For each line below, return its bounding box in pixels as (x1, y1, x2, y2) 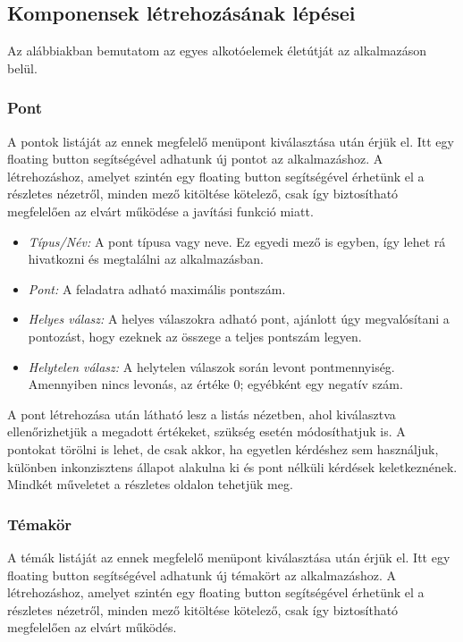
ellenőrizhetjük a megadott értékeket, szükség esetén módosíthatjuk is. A (7, 422, 406, 441)
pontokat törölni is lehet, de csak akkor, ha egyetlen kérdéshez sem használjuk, (7, 439, 439, 458)
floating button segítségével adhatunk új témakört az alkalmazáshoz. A (7, 565, 397, 584)
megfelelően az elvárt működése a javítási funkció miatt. (7, 201, 314, 220)
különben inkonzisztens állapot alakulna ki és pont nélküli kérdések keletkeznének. (7, 457, 458, 476)
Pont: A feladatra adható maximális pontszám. (28, 279, 286, 298)
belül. (7, 58, 38, 77)
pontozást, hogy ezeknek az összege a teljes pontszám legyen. (28, 326, 362, 345)
